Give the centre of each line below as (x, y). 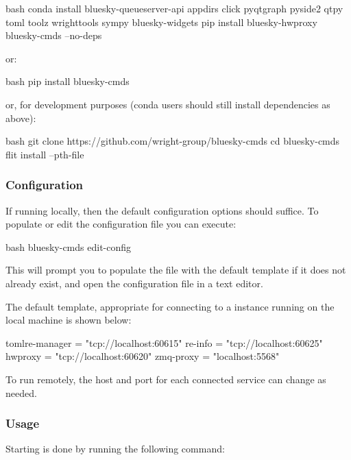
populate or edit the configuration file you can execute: (121, 224)
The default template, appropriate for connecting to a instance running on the (170, 306)
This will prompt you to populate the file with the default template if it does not (176, 270)
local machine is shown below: (69, 320)
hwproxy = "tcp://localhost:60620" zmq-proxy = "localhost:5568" (143, 356)
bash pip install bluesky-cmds (68, 81)
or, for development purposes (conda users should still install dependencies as (168, 104)
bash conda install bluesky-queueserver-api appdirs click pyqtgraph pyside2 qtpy (174, 8)
